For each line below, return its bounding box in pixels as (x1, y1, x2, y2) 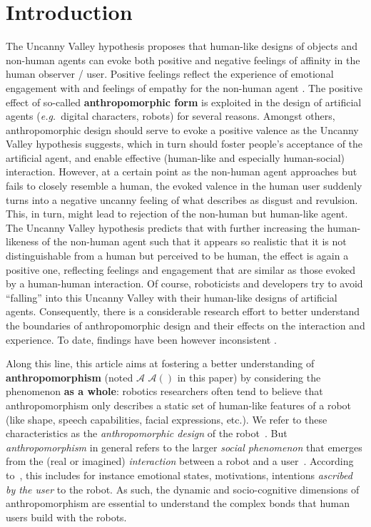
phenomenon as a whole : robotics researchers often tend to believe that (6, 384, 323, 399)
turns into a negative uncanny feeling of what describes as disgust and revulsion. (6, 192, 358, 207)
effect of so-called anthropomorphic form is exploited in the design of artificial (6, 94, 362, 109)
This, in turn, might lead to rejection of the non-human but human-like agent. (6, 206, 348, 221)
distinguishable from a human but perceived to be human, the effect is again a (6, 248, 349, 263)
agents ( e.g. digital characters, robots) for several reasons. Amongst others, (6, 108, 335, 123)
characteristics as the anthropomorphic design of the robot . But (6, 426, 288, 441)
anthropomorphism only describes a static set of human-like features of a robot (6, 397, 352, 412)
